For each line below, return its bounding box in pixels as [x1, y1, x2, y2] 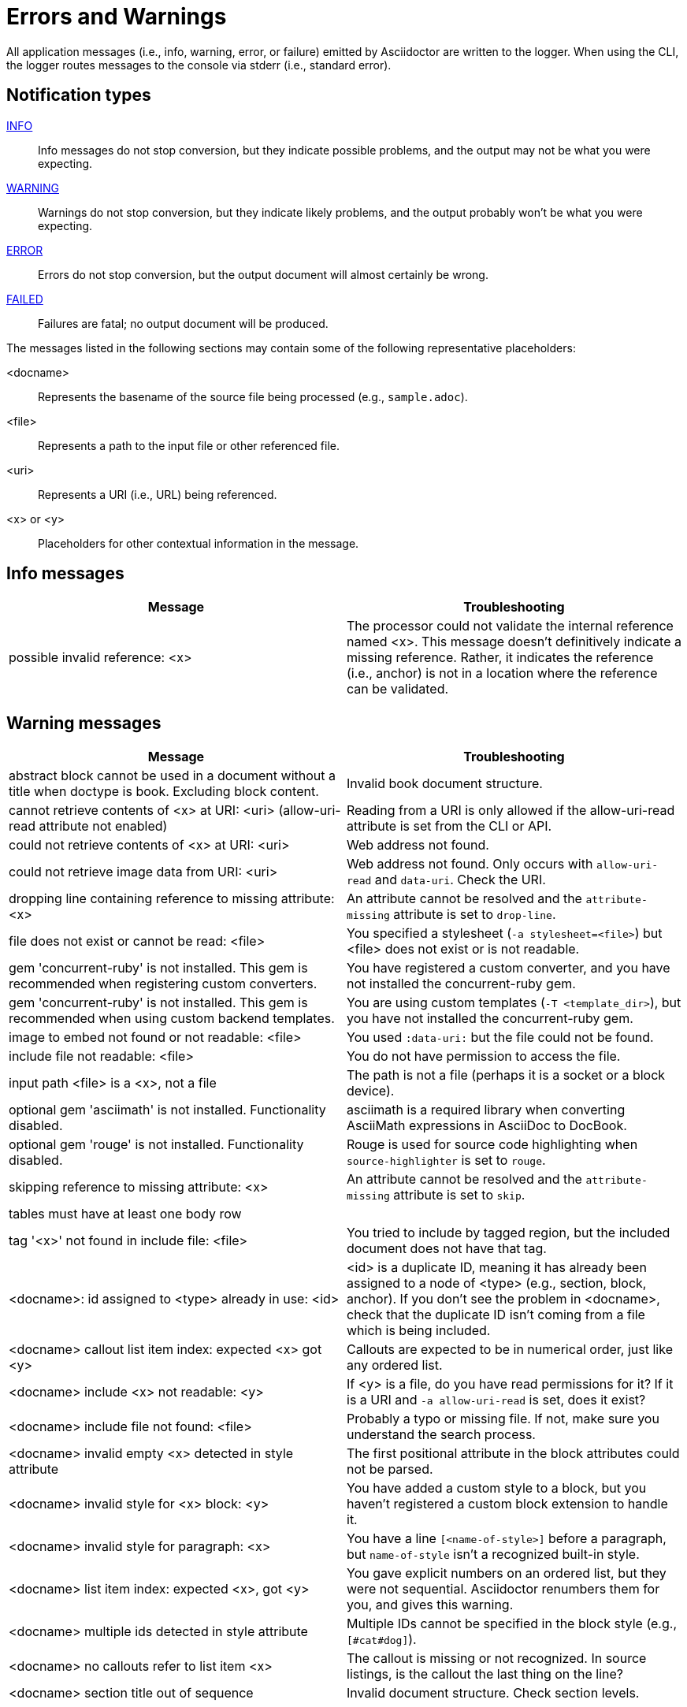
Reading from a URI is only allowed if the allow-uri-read [347, 802, 675, 819]
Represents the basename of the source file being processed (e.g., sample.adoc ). [38, 389, 468, 404]
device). [347, 1083, 395, 1099]
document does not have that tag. [347, 1240, 547, 1257]
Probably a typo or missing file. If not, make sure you [347, 1411, 659, 1427]
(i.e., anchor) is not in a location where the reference [347, 665, 658, 682]
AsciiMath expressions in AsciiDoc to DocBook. [347, 1118, 627, 1134]
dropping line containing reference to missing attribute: [9, 891, 335, 907]
